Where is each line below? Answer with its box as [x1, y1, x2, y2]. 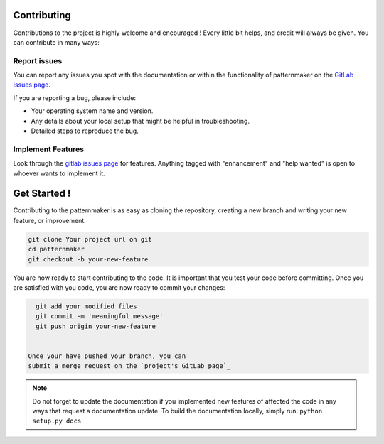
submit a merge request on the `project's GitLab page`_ [28, 362, 231, 370]
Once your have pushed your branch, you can [28, 352, 186, 360]
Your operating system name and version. [31, 107, 154, 115]
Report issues [13, 55, 63, 65]
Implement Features [13, 144, 85, 154]
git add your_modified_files [36, 302, 138, 310]
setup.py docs [32, 417, 82, 426]
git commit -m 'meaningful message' [36, 313, 164, 320]
